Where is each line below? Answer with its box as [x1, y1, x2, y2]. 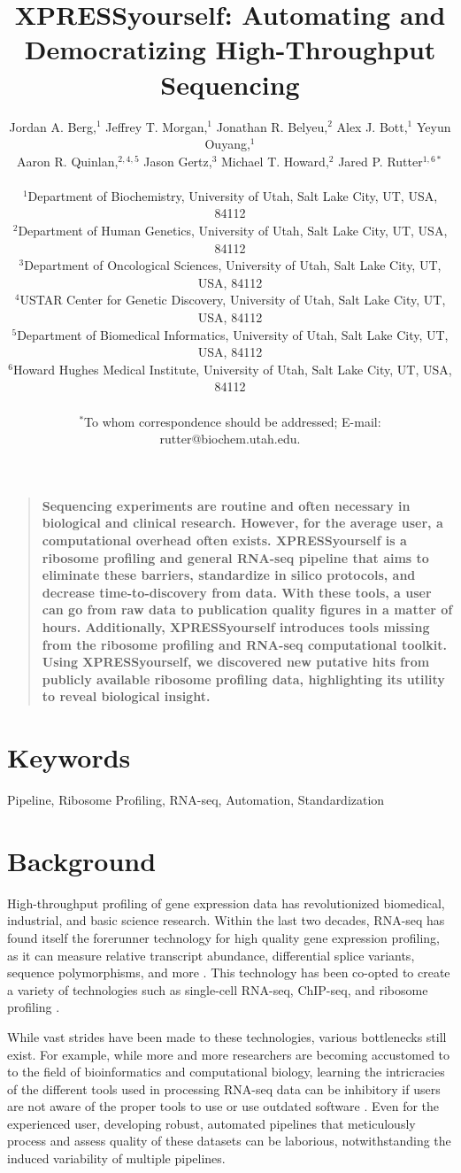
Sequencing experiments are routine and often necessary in [42, 496, 411, 514]
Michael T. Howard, [221, 151, 329, 170]
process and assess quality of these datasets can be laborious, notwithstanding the [7, 1131, 451, 1150]
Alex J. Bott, [336, 117, 408, 135]
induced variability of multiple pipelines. [7, 1149, 226, 1168]
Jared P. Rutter [338, 151, 423, 170]
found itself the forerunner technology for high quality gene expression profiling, [7, 928, 440, 946]
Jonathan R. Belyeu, [216, 117, 328, 135]
